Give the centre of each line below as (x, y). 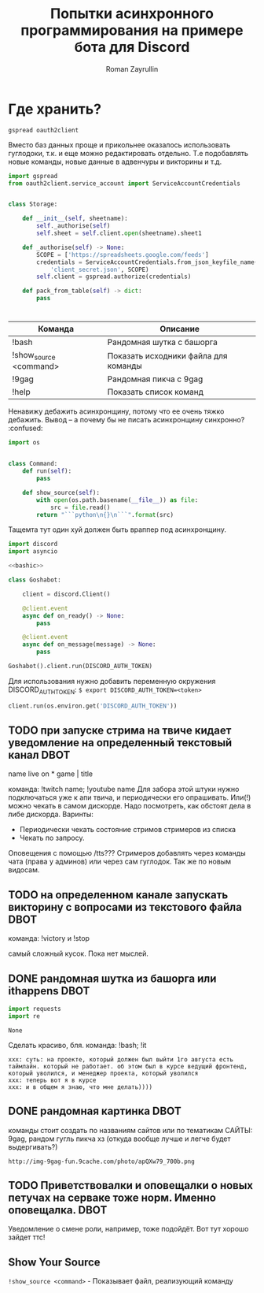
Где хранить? (55, 109)
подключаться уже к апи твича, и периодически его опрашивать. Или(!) (130, 797)
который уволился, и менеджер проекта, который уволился (103, 1073)
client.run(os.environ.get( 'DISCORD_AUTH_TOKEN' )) (93, 706)
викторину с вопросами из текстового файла (125, 907)
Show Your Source (54, 1262)
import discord (33, 544)
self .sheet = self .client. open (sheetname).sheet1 (119, 233)
